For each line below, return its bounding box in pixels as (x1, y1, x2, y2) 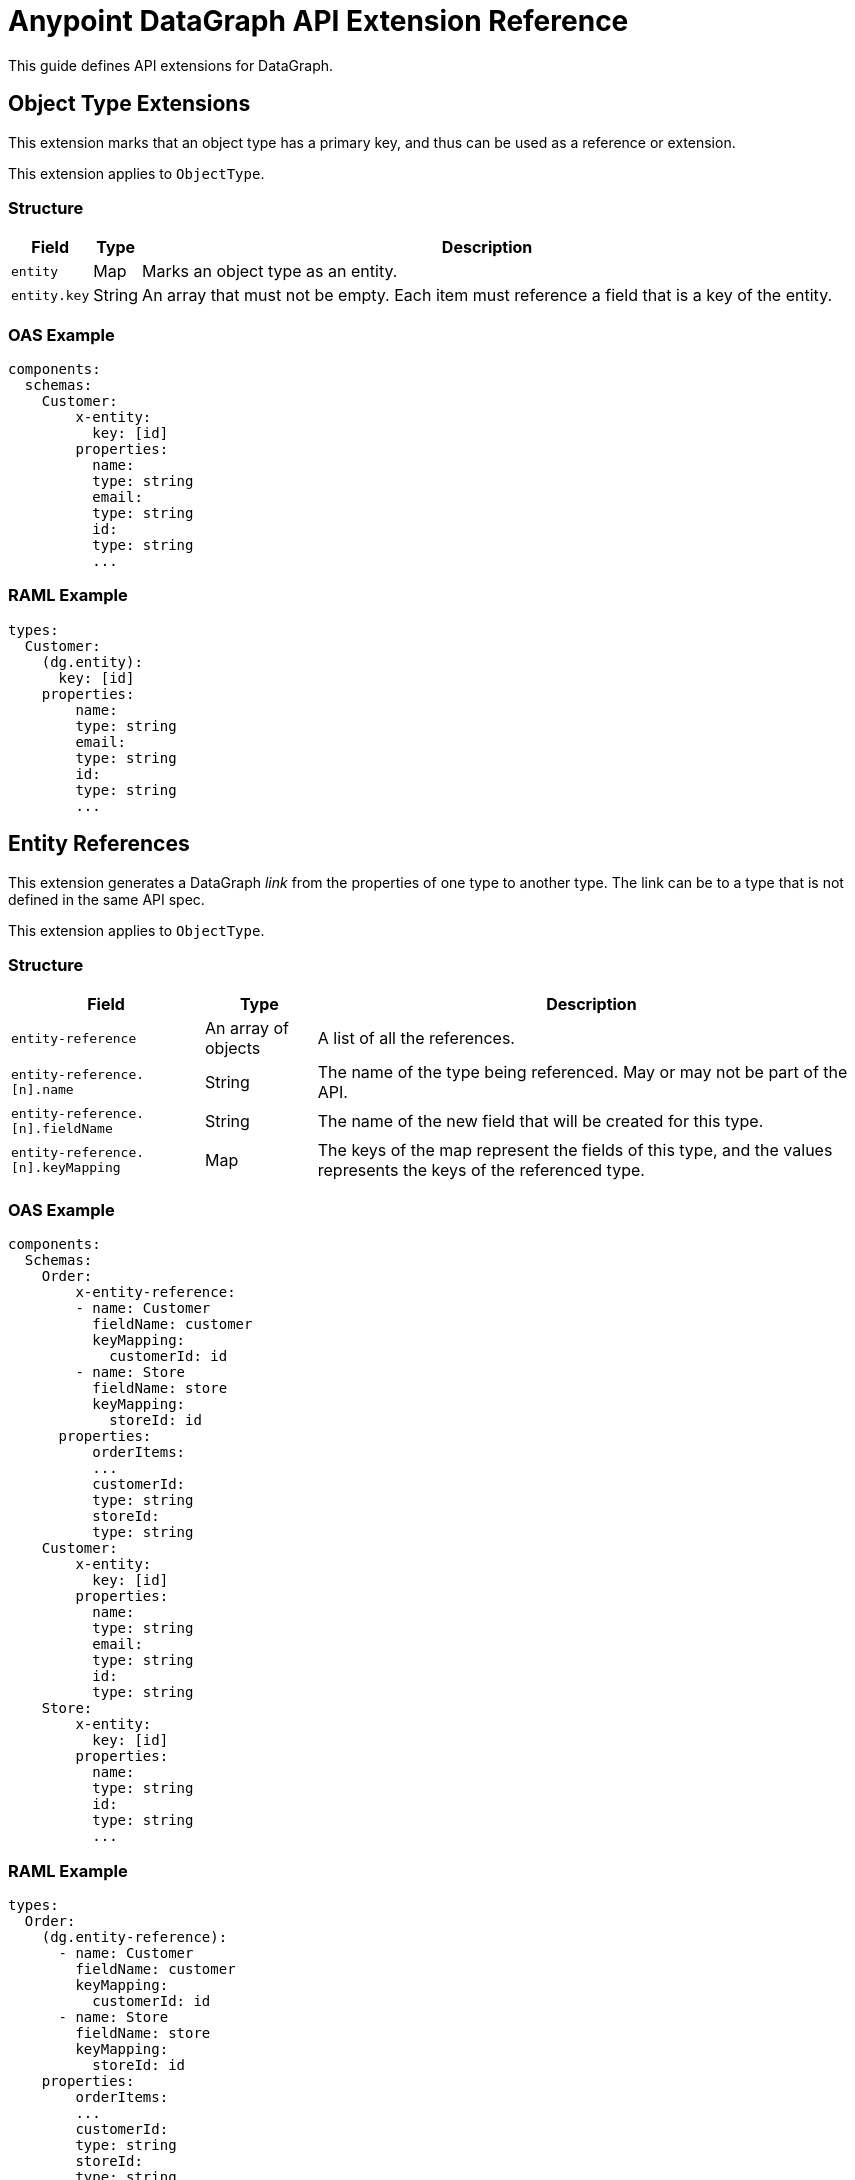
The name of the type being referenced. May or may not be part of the (317, 1062, 848, 1083)
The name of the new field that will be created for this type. (317, 1111, 764, 1132)
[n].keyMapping (11, 1160, 121, 1176)
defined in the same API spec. (8, 890, 205, 908)
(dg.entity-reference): (41, 1928, 228, 1945)
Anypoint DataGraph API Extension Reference (8, 4, 629, 38)
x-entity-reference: (75, 1284, 236, 1301)
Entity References (8, 831, 190, 857)
